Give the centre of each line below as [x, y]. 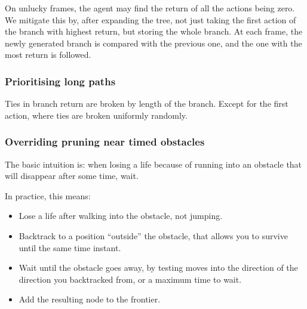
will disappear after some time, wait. [72, 176]
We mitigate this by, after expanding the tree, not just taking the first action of [151, 19]
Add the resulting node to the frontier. [90, 299]
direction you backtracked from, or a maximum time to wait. [130, 279]
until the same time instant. [70, 247]
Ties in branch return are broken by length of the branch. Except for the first [147, 103]
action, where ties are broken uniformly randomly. [96, 115]
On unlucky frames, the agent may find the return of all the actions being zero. [150, 8]
